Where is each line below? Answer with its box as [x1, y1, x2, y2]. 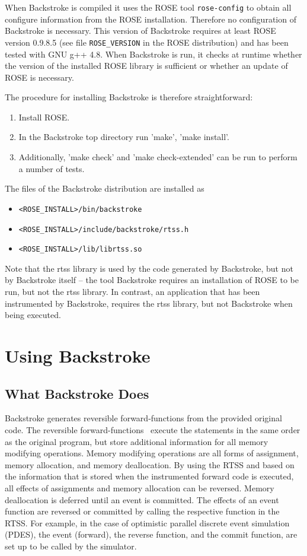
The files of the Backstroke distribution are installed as [5, 182, 204, 195]
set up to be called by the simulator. [5, 539, 137, 552]
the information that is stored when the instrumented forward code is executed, [5, 470, 294, 482]
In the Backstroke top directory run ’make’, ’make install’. [18, 131, 229, 143]
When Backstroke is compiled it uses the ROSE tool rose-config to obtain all [5, 1, 292, 13]
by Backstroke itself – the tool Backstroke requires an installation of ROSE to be [5, 274, 299, 286]
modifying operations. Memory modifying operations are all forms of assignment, [5, 447, 299, 459]
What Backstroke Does [5, 384, 149, 402]
